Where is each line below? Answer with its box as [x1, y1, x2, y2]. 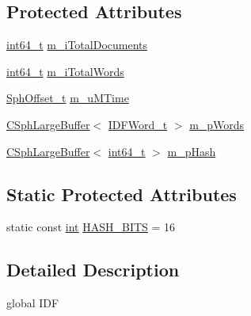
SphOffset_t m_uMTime [6, 89, 129, 106]
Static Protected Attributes [6, 181, 237, 206]
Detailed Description [6, 257, 180, 282]
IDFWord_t [108, 116, 168, 132]
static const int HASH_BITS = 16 [6, 219, 176, 235]
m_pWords [189, 116, 245, 132]
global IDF [6, 295, 59, 311]
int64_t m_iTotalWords [6, 63, 124, 79]
